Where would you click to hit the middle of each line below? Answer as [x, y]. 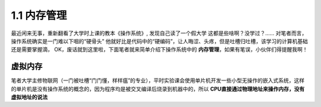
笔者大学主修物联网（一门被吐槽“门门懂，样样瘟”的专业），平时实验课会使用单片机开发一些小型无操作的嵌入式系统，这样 [158, 80]
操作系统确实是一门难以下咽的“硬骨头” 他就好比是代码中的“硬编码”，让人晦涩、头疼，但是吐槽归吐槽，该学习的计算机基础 [160, 41]
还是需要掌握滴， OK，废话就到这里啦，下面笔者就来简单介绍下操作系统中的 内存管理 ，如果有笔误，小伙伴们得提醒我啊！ [159, 50]
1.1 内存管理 [39, 15]
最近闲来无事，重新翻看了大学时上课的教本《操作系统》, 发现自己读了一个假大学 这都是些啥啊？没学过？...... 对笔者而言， [159, 33]
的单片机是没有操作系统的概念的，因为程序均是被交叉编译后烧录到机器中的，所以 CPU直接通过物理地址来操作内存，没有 [158, 89]
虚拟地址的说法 [29, 97]
